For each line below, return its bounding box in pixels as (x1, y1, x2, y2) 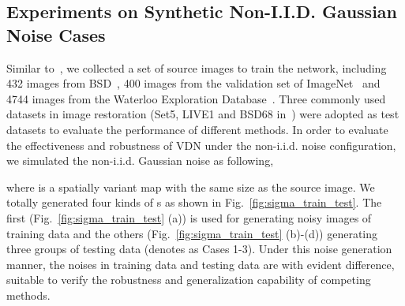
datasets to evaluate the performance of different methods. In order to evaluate (6, 121, 388, 137)
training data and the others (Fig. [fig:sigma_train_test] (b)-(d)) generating (6, 225, 378, 241)
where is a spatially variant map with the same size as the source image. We (6, 178, 375, 195)
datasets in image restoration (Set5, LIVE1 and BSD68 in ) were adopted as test (6, 106, 399, 122)
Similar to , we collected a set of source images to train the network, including (6, 59, 387, 76)
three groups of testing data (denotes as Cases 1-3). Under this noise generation (6, 241, 392, 257)
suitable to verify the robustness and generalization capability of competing (6, 271, 371, 288)
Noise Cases (6, 22, 106, 47)
